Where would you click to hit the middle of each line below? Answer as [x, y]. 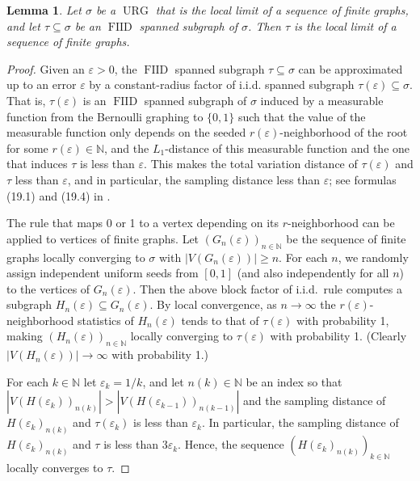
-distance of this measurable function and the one [288, 148]
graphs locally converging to [76, 257]
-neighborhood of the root [344, 132]
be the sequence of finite [346, 238]
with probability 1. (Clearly [338, 336]
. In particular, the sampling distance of [300, 422]
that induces [37, 164]
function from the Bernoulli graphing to [105, 116]
